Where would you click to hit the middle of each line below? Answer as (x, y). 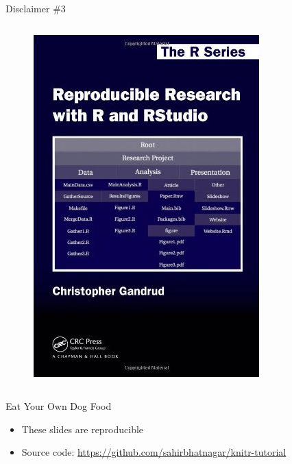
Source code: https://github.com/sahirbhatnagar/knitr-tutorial (154, 452)
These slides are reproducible (83, 429)
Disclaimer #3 (36, 8)
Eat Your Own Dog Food (59, 406)
